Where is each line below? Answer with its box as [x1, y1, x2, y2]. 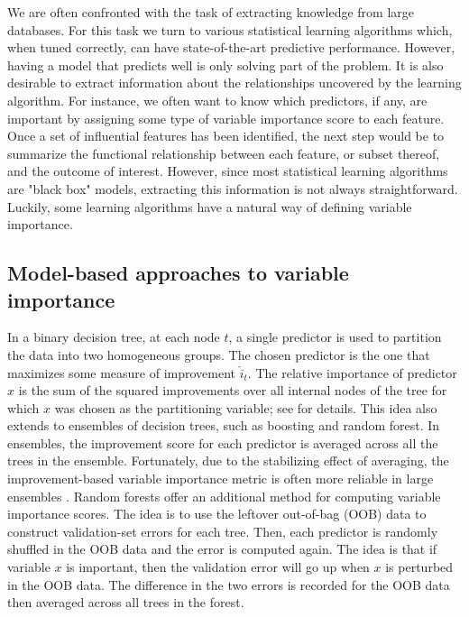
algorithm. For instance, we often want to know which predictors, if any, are [7, 90, 428, 109]
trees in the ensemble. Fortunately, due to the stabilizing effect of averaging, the [7, 451, 449, 470]
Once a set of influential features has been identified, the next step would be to [7, 126, 445, 145]
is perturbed [385, 557, 454, 576]
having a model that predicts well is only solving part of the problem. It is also [7, 55, 444, 74]
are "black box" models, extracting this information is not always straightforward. [7, 179, 458, 198]
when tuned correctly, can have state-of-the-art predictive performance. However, [7, 38, 455, 57]
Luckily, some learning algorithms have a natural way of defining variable [7, 197, 412, 216]
